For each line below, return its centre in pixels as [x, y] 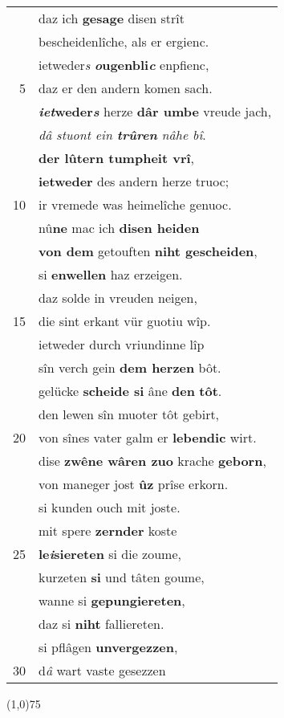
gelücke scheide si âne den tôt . [130, 391]
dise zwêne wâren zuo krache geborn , [152, 461]
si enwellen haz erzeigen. [111, 274]
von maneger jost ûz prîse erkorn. [134, 484]
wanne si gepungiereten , [112, 600]
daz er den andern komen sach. [126, 88]
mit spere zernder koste [108, 530]
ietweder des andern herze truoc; [134, 181]
